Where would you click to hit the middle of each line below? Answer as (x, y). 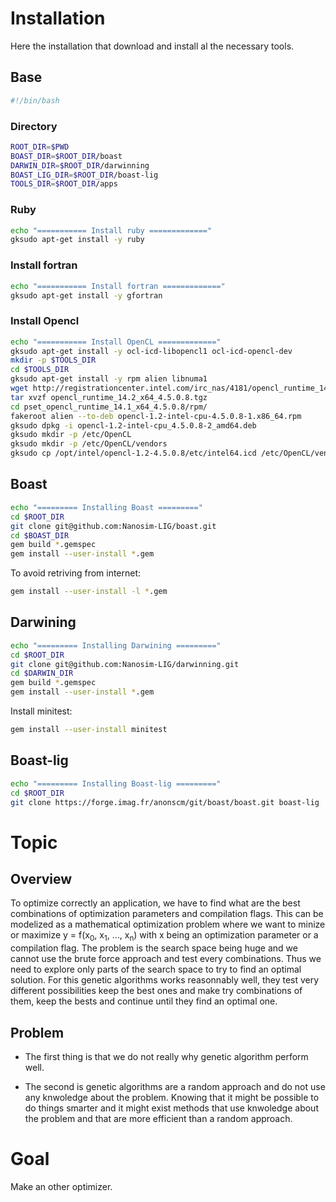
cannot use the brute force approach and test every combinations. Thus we (166, 959)
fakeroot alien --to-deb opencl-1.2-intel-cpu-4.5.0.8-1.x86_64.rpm (156, 416)
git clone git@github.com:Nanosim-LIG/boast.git (113, 526)
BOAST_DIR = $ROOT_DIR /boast (66, 156)
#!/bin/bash (35, 100)
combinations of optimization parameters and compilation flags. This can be (167, 914)
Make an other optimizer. (61, 1186)
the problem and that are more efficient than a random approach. (158, 1118)
